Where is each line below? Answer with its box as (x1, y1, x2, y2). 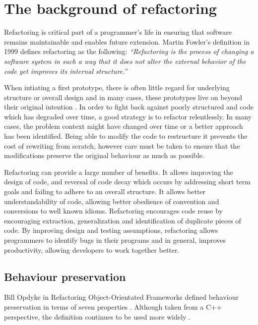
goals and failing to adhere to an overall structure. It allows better (4, 186, 206, 197)
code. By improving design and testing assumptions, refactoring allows (4, 225, 218, 235)
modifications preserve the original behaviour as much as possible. (4, 150, 204, 161)
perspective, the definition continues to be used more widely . (4, 311, 191, 322)
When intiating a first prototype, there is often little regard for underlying (4, 82, 230, 93)
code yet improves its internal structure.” (4, 65, 128, 76)
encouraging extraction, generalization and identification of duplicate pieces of (4, 215, 241, 225)
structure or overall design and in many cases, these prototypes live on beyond (4, 92, 243, 102)
